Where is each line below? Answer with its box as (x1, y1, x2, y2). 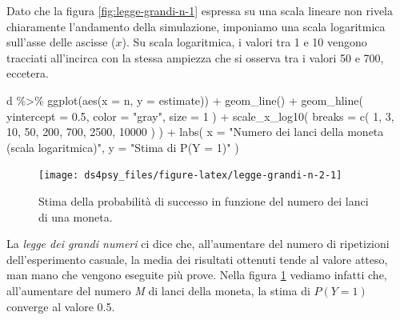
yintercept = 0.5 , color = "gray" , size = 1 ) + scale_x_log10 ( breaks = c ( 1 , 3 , (6, 107, 394, 124)
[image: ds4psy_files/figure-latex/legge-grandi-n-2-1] (38, 170, 342, 182)
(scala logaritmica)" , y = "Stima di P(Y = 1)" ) (6, 138, 239, 155)
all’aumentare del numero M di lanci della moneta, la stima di (6, 282, 310, 298)
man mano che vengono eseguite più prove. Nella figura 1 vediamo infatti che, (6, 266, 387, 283)
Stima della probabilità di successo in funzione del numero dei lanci (38, 193, 369, 209)
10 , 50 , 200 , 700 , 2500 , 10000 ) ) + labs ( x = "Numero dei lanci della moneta (6, 123, 384, 140)
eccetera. (6, 65, 49, 82)
